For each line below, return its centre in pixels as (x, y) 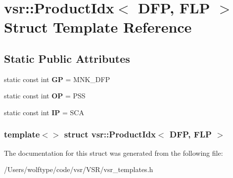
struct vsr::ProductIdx (110, 134)
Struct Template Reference (98, 27)
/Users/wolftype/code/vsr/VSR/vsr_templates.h (79, 169)
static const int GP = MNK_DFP (57, 79)
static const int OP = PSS (45, 96)
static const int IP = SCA (44, 112)
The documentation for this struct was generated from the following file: (114, 153)
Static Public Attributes (67, 58)
